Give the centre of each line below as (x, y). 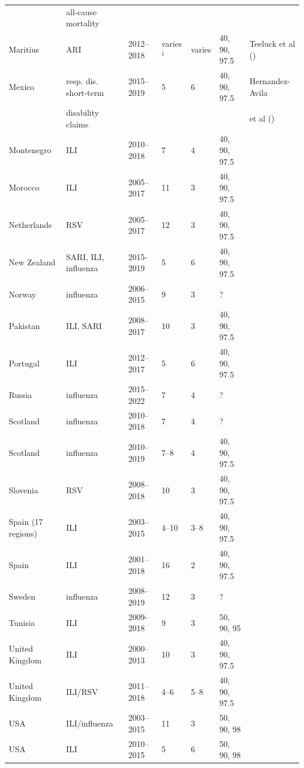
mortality (83, 23)
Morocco (24, 187)
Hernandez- (270, 81)
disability (83, 113)
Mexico (22, 86)
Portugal (24, 363)
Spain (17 (26, 522)
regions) (23, 533)
